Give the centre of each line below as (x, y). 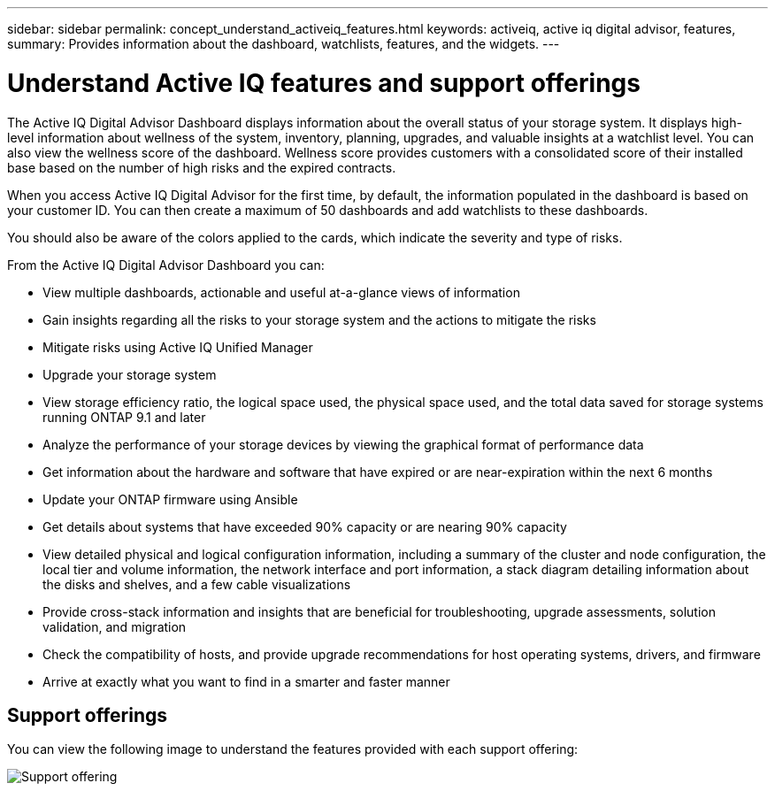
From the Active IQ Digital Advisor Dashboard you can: (166, 265)
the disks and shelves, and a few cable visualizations (197, 584)
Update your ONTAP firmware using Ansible (170, 499)
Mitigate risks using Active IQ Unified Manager (178, 347)
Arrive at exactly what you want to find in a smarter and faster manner (246, 681)
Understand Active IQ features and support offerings (324, 83)
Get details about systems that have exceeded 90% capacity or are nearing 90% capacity (305, 526)
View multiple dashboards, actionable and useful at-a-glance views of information (281, 292)
